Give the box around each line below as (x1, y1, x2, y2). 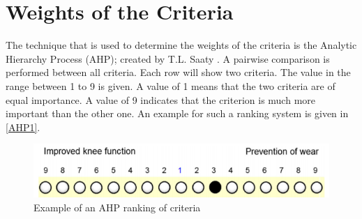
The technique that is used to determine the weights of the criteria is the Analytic (6, 38, 357, 52)
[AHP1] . (6, 119, 40, 134)
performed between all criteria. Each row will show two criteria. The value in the (6, 65, 351, 80)
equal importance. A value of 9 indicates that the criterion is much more (6, 92, 316, 107)
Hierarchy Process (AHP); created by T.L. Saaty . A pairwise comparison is (6, 51, 330, 66)
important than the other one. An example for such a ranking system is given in (6, 106, 349, 121)
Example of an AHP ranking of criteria (33, 199, 201, 214)
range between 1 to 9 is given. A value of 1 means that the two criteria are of (6, 78, 335, 93)
